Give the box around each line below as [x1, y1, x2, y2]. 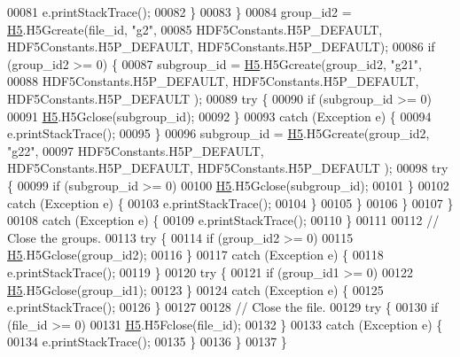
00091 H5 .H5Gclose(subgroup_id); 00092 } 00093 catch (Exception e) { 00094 [7, 106, 432, 125]
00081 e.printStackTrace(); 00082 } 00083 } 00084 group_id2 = [7, 3, 352, 20]
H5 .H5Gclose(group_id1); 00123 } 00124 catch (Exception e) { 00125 [7, 280, 384, 299]
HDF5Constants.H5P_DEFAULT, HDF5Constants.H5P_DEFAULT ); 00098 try [7, 159, 448, 177]
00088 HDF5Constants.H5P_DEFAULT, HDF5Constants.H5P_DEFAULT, [7, 72, 419, 90]
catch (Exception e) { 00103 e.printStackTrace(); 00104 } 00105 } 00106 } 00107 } [7, 193, 454, 212]
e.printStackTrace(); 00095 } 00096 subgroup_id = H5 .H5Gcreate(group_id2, [7, 124, 430, 143]
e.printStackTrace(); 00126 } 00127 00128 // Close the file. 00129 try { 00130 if [7, 298, 439, 316]
